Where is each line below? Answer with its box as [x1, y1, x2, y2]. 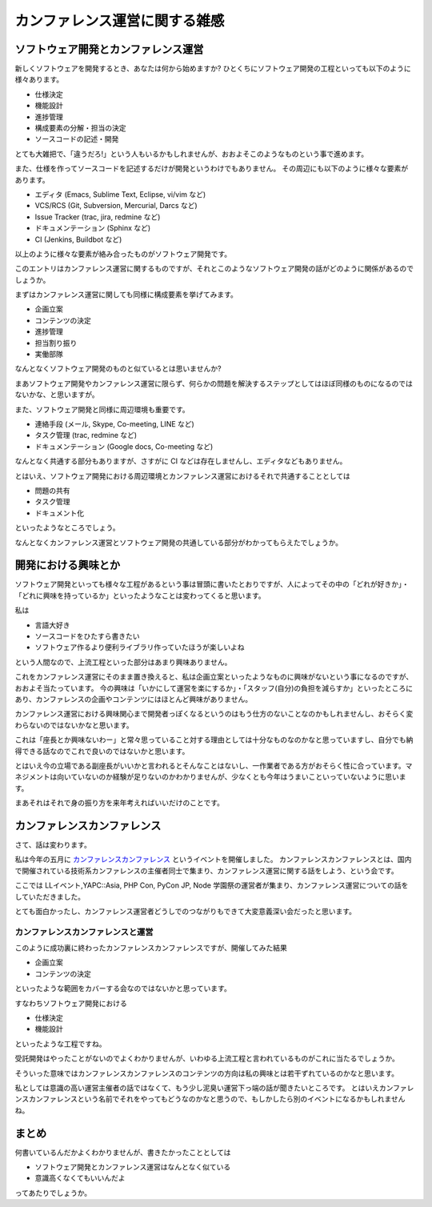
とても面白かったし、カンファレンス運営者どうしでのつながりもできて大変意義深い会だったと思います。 [14, 906, 356, 916]
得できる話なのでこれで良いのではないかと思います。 [14, 746, 190, 756]
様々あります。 [14, 74, 64, 84]
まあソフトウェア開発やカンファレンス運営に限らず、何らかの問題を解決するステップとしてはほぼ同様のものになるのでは [14, 379, 414, 388]
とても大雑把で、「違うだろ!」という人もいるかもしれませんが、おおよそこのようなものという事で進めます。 [14, 149, 369, 158]
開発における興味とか [14, 559, 120, 572]
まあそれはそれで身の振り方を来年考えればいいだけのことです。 [14, 798, 224, 808]
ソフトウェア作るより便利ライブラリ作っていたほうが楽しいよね [34, 643, 245, 652]
